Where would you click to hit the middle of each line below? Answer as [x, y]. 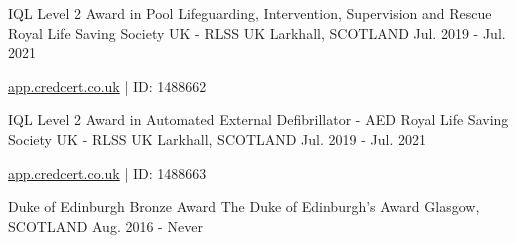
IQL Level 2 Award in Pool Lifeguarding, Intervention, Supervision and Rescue [250, 13]
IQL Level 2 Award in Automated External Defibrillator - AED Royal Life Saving [258, 119]
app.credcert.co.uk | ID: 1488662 [107, 85]
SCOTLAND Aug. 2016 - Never [105, 225]
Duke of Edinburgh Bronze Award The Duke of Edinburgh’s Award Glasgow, [244, 206]
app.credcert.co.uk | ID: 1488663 [107, 172]
